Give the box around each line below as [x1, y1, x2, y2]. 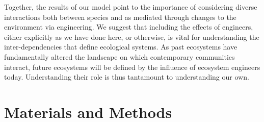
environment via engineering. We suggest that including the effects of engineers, [4, 21, 253, 32]
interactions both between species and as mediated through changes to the [4, 11, 236, 22]
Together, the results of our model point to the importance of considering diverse [4, 2, 257, 12]
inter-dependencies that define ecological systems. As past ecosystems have [4, 41, 237, 52]
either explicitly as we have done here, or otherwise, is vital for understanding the [4, 31, 259, 42]
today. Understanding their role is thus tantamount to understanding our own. [4, 71, 249, 82]
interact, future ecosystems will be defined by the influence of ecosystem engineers [4, 61, 260, 72]
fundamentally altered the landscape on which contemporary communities [4, 51, 235, 62]
